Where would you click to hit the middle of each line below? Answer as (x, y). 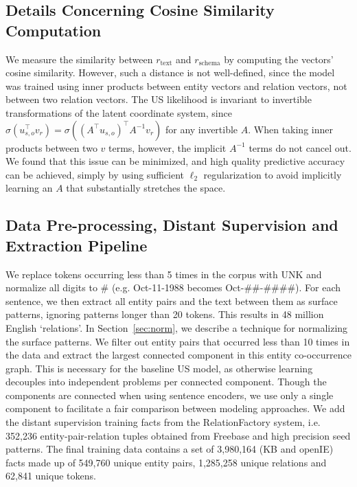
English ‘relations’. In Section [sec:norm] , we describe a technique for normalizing (177, 327)
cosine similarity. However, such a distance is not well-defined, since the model (170, 72)
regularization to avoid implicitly (273, 174)
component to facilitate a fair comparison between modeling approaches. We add (175, 408)
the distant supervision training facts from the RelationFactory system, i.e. (163, 422)
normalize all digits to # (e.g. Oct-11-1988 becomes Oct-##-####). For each (173, 287)
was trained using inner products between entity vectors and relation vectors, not (176, 86)
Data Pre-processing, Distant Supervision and (172, 225)
